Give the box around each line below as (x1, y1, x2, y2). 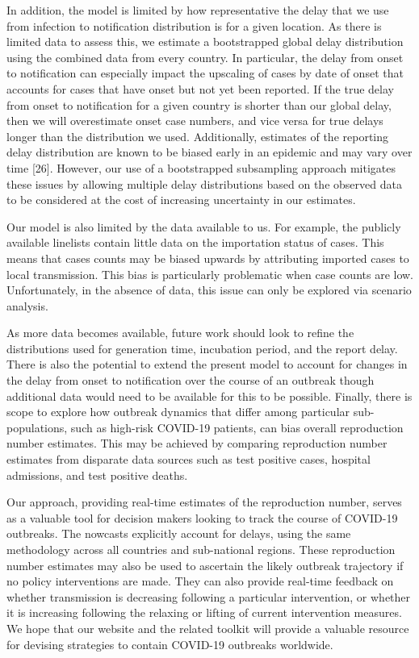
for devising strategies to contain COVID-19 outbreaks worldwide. (6, 635, 333, 652)
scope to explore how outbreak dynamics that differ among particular (6, 403, 350, 420)
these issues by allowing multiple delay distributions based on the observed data (6, 175, 402, 192)
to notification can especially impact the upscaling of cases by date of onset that (6, 65, 404, 81)
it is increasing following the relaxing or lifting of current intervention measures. (6, 604, 402, 621)
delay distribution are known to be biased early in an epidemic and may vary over (6, 144, 413, 160)
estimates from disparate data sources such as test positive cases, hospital (6, 451, 371, 468)
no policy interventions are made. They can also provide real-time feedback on (6, 573, 394, 589)
